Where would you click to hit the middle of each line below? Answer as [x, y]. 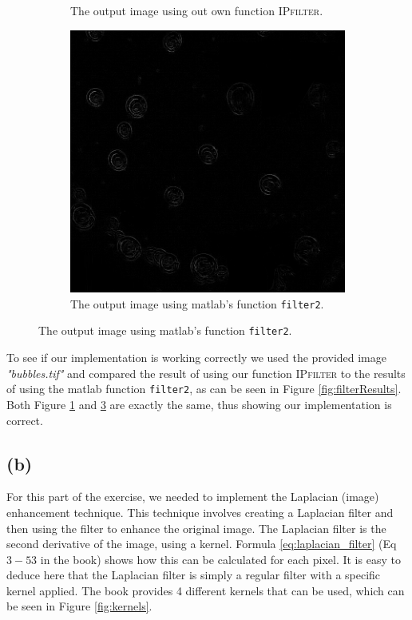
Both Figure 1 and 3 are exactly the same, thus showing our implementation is [199, 404]
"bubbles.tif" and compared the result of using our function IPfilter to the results [206, 373]
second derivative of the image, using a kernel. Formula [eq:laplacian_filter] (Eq [202, 544]
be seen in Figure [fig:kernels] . [79, 606]
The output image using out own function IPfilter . [197, 10]
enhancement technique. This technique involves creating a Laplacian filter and [200, 512]
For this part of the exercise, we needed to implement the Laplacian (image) [193, 497]
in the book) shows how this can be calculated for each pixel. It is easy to [220, 559]
